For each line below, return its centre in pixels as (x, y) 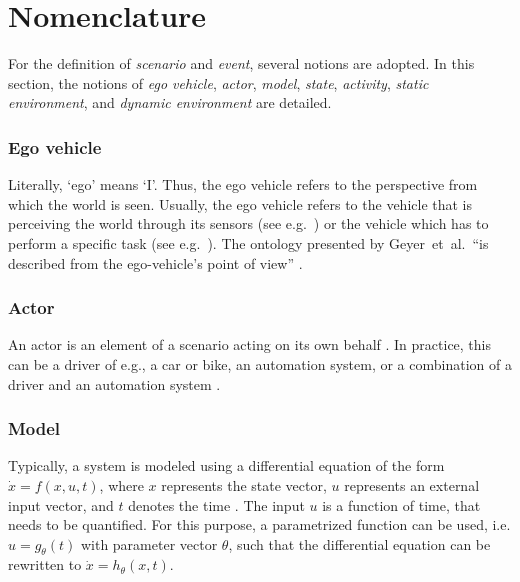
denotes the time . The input (216, 504)
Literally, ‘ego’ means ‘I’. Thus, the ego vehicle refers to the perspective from (243, 184)
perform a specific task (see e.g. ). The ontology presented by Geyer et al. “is (248, 242)
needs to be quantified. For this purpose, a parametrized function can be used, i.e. (259, 524)
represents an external (412, 484)
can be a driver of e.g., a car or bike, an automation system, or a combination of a (260, 363)
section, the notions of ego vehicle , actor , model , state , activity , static (218, 82)
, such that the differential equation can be (359, 543)
